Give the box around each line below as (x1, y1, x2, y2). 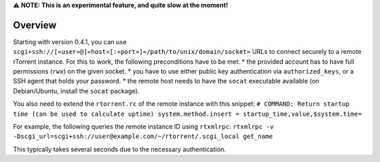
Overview (13, 19, 57, 31)
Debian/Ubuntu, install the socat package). (13, 86, 140, 95)
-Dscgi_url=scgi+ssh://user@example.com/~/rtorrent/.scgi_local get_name (13, 133, 274, 140)
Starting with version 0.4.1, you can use (13, 37, 127, 46)
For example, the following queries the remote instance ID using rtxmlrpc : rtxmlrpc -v (13, 123, 274, 131)
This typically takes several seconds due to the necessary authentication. (13, 144, 227, 154)
